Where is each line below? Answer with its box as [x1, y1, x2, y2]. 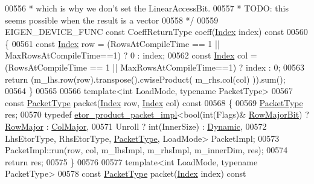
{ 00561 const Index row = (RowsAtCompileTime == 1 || [5, 37, 220, 49]
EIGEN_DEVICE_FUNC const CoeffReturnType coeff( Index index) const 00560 [5, 25, 308, 38]
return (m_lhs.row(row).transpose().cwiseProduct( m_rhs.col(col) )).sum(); [5, 72, 286, 85]
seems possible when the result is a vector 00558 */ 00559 [5, 13, 219, 26]
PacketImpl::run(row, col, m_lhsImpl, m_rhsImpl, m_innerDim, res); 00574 [5, 144, 288, 156]
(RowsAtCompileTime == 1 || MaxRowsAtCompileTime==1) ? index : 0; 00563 [5, 60, 304, 73]
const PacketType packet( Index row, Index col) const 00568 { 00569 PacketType [5, 96, 303, 109]
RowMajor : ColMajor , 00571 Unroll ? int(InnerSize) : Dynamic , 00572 [5, 119, 267, 132]
